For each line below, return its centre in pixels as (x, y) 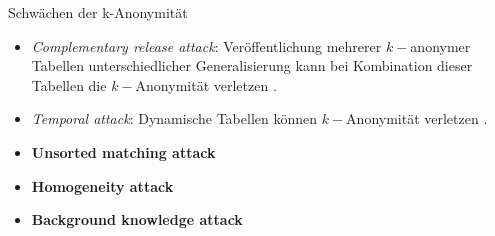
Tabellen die (69, 84)
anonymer (440, 45)
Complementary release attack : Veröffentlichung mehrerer (206, 45)
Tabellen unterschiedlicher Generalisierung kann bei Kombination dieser (252, 65)
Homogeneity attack (102, 185)
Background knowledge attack (137, 219)
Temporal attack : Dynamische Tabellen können (174, 118)
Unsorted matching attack (123, 151)
